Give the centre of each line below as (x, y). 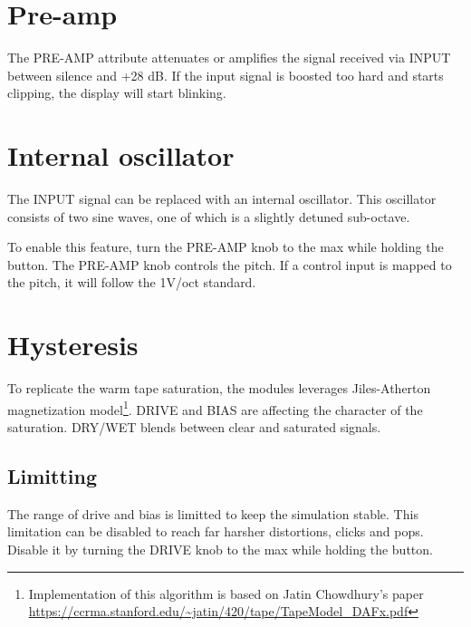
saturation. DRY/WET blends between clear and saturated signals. (194, 426)
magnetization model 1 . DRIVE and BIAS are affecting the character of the (215, 408)
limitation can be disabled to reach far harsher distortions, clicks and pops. (216, 531)
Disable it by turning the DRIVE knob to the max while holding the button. (220, 549)
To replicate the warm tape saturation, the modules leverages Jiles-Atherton (219, 388)
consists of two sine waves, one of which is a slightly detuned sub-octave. (209, 216)
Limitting (53, 475)
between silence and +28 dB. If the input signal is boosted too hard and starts (226, 75)
